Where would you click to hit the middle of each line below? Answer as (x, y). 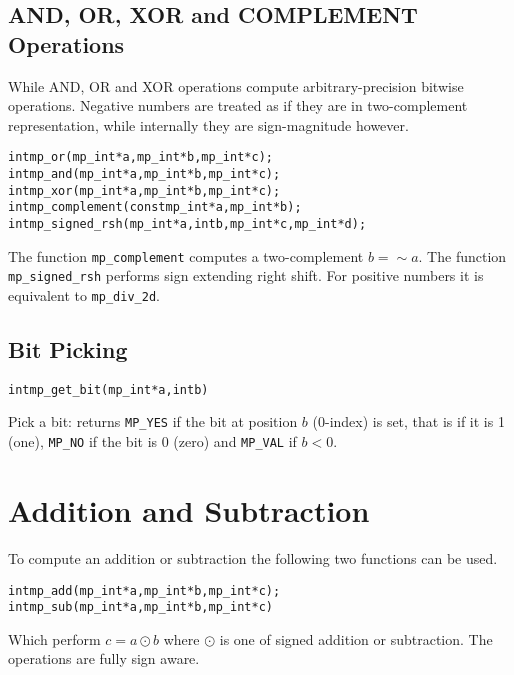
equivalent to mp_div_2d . (84, 294)
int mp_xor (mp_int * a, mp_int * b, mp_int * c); (144, 190)
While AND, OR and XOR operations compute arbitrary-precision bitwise (236, 85)
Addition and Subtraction (189, 509)
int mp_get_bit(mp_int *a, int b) (108, 389)
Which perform (54, 638)
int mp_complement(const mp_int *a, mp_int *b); (155, 207)
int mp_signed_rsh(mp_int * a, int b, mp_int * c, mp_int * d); (187, 224)
